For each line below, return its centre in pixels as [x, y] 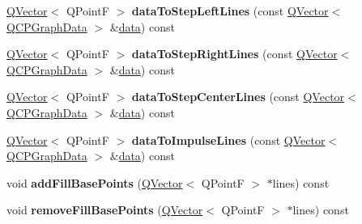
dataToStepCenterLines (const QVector [238, 97]
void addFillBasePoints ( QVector [95, 182]
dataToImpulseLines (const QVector [228, 139]
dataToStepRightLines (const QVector [234, 54]
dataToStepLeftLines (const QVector [230, 11]
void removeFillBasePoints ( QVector [105, 210]
